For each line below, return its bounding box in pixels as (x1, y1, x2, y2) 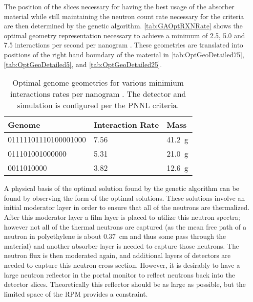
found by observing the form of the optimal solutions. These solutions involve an (4, 192, 245, 203)
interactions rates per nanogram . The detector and (10, 88, 186, 100)
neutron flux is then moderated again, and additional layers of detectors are (4, 250, 231, 260)
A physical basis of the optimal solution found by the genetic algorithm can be (4, 183, 239, 193)
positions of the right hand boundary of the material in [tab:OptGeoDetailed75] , (4, 49, 244, 59)
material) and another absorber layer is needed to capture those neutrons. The (4, 240, 239, 251)
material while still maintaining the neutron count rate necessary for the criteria (4, 11, 244, 21)
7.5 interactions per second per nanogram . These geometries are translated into (4, 40, 243, 50)
